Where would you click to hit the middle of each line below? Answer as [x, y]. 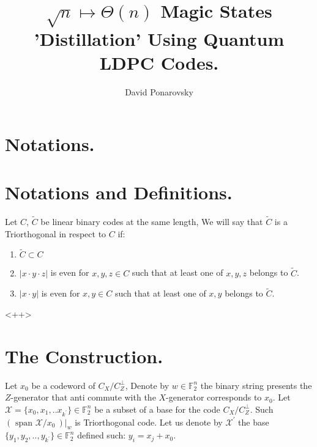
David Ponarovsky [159, 91]
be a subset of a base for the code [157, 409]
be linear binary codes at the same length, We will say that [152, 221]
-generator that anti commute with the [83, 397]
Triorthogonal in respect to [56, 233]
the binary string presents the [256, 385]
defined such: [102, 435]
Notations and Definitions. [119, 192]
